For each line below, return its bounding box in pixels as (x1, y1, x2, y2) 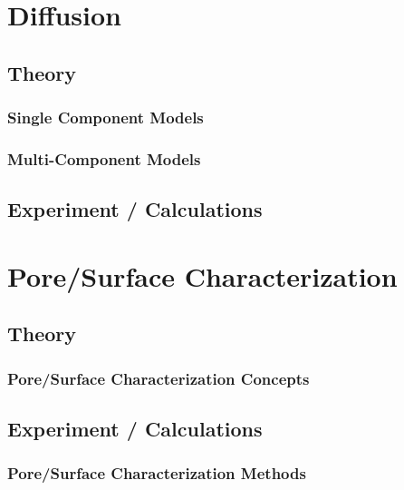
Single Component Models (7, 106, 204, 129)
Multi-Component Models (7, 147, 201, 170)
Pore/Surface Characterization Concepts (7, 367, 310, 389)
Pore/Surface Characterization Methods (7, 462, 306, 485)
